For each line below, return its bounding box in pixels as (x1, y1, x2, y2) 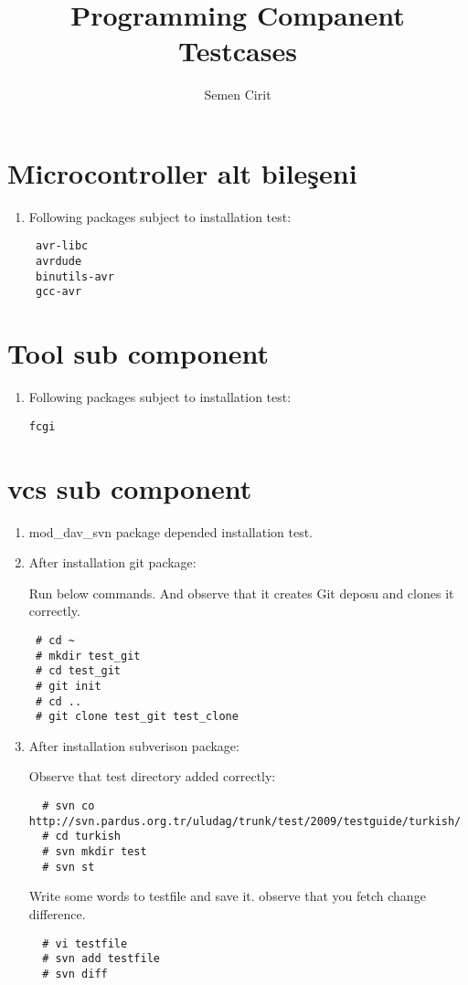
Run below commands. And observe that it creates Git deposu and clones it (28, 583, 454, 602)
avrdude (35, 255, 82, 269)
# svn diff (42, 967, 108, 980)
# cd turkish (42, 830, 122, 843)
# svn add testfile (42, 952, 160, 966)
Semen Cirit (204, 85, 271, 104)
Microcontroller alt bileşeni (7, 154, 357, 191)
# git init (35, 679, 101, 693)
